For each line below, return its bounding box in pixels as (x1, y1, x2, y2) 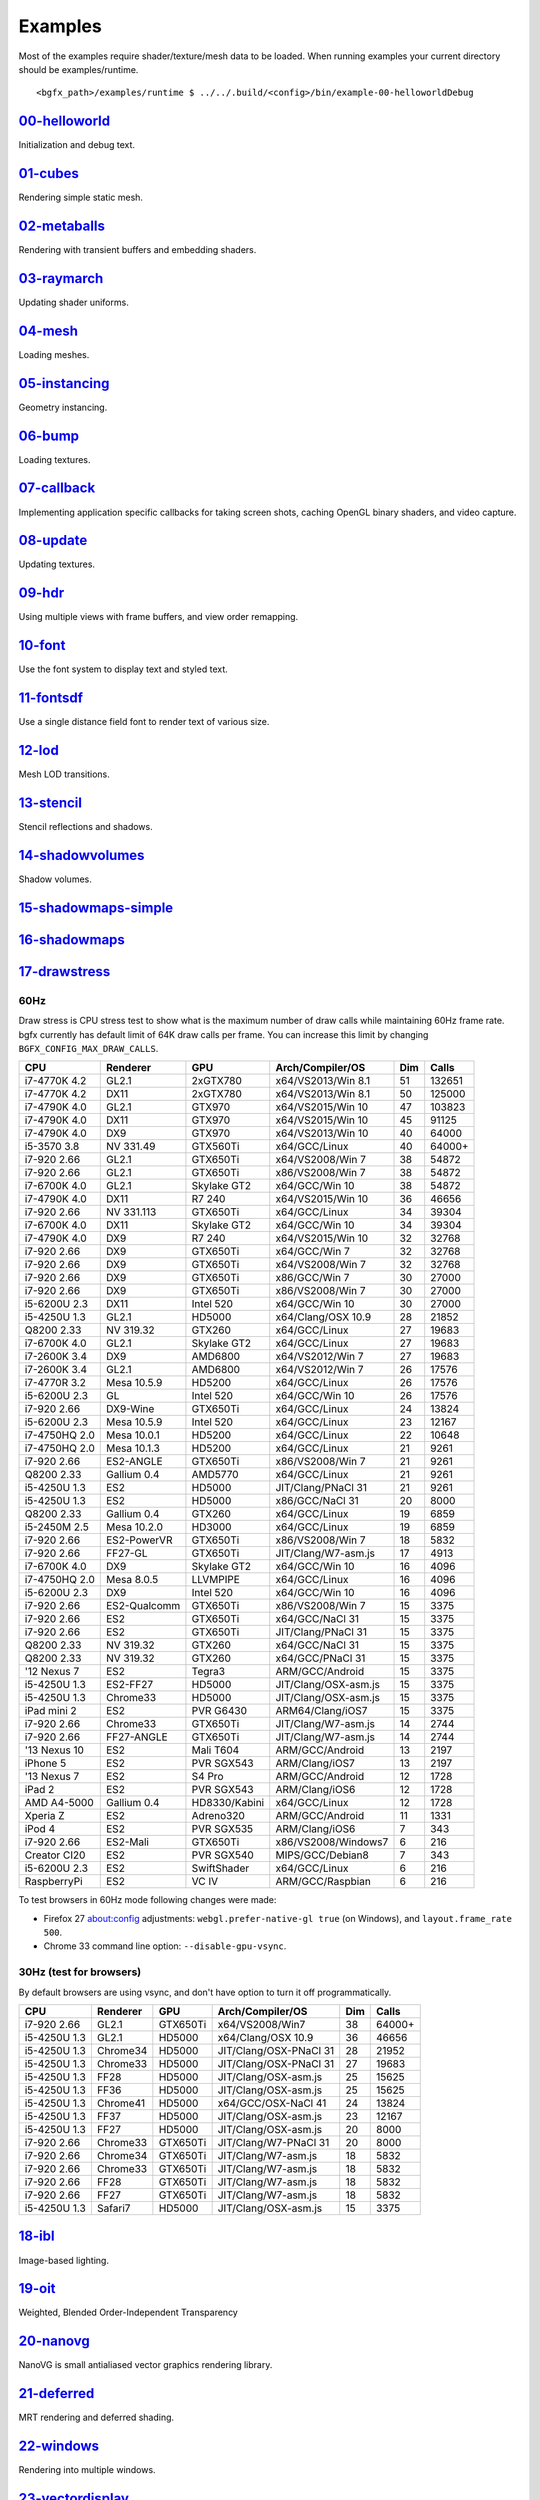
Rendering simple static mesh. (18, 191, 144, 204)
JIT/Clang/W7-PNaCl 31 (217, 2135, 330, 2149)
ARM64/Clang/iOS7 (275, 1704, 368, 1718)
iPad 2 (24, 1783, 55, 1797)
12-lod (18, 742, 59, 759)
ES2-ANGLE (106, 1455, 164, 1469)
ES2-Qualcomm (106, 1599, 181, 1613)
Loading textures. (18, 453, 91, 465)
